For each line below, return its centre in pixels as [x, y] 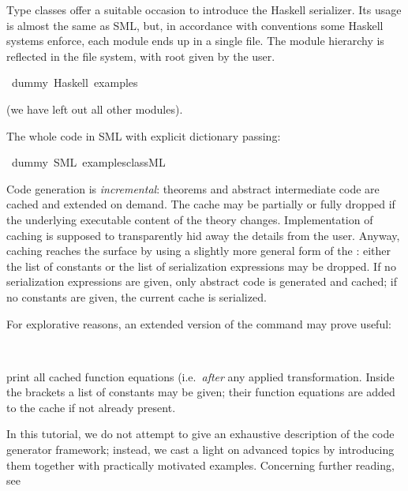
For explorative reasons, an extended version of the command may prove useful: [199, 323]
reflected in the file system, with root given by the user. [141, 56]
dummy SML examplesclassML [88, 162]
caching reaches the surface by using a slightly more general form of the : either [199, 251]
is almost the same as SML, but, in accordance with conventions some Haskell [195, 25]
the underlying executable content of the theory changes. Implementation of [190, 219]
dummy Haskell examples [75, 82]
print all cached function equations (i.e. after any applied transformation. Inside [200, 376]
